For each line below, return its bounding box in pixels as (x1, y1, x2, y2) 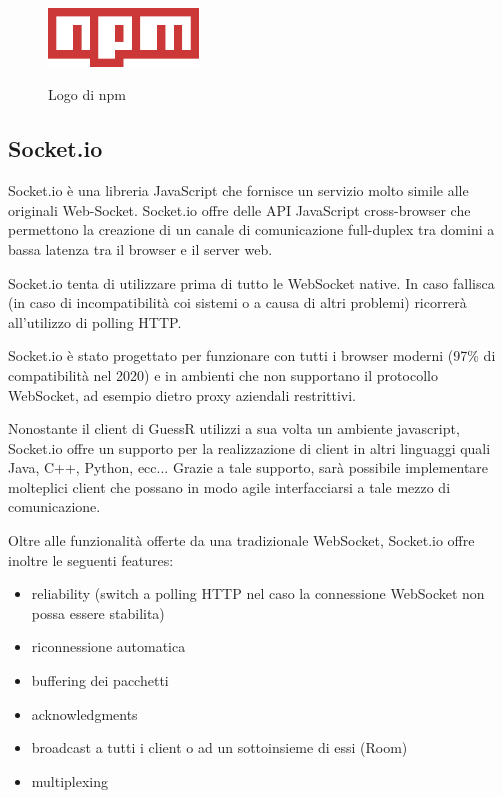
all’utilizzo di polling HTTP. (8, 311, 182, 332)
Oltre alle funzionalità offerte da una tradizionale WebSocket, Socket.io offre (8, 530, 475, 551)
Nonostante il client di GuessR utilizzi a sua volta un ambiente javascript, (8, 418, 460, 439)
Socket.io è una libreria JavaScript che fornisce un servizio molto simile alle (8, 180, 469, 201)
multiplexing (31, 770, 109, 791)
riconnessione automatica (31, 636, 186, 657)
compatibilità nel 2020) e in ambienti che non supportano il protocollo (8, 364, 438, 385)
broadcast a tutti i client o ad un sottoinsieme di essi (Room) (31, 737, 408, 758)
